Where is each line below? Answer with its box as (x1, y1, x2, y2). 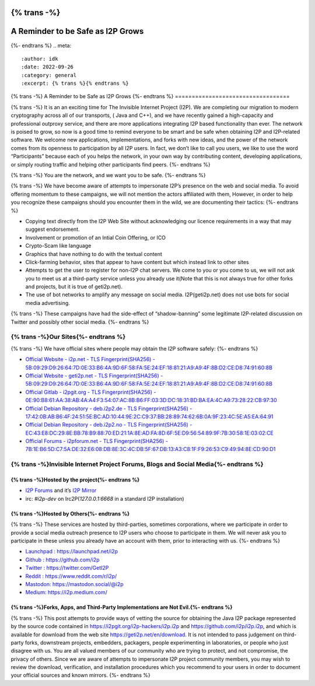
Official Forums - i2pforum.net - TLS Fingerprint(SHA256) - (25, 438, 169, 445)
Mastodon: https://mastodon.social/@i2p (25, 580, 124, 587)
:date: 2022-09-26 (21, 64, 74, 70)
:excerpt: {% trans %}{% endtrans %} (21, 80, 129, 87)
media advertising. (25, 299, 70, 306)
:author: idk (21, 56, 58, 62)
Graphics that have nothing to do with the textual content (25, 250, 163, 257)
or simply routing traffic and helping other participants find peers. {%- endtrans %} (10, 161, 211, 168)
